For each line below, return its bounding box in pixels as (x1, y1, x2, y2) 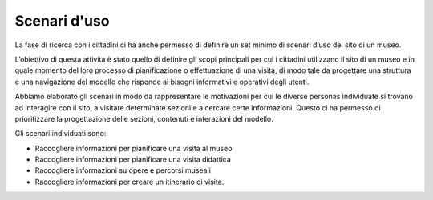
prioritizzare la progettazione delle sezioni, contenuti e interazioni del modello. (14, 114, 274, 123)
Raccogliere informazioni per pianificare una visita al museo (34, 143, 233, 153)
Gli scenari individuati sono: (14, 129, 107, 138)
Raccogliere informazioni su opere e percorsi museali (34, 166, 212, 175)
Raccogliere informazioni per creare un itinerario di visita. (34, 177, 225, 186)
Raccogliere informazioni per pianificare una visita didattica (34, 154, 232, 164)
